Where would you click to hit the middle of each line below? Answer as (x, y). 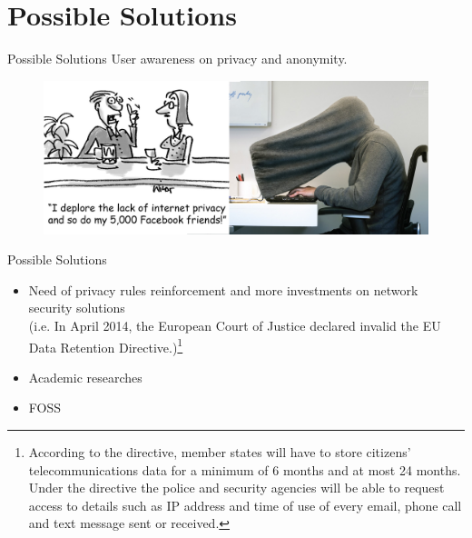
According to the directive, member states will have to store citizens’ (220, 452)
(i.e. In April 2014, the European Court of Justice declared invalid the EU (235, 326)
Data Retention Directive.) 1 (106, 345)
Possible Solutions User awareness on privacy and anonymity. (177, 59)
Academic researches (85, 377)
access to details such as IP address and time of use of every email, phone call (245, 505)
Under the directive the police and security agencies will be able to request (236, 488)
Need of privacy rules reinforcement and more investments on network (223, 289)
